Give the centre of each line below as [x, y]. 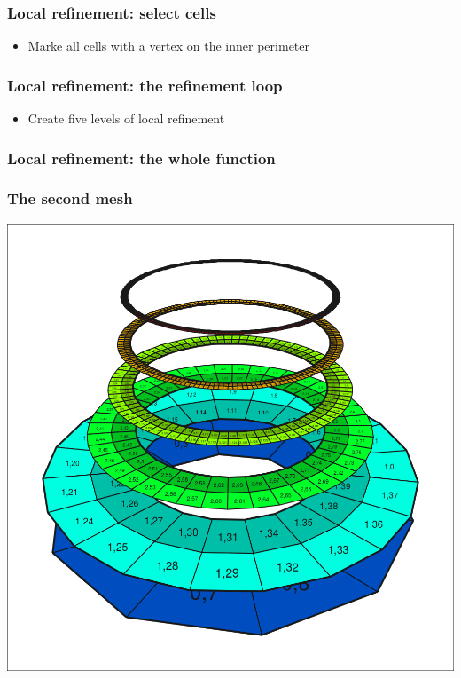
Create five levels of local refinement [126, 118]
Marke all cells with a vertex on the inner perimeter [168, 46]
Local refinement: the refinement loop [145, 85]
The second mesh [70, 198]
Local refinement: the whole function [141, 158]
